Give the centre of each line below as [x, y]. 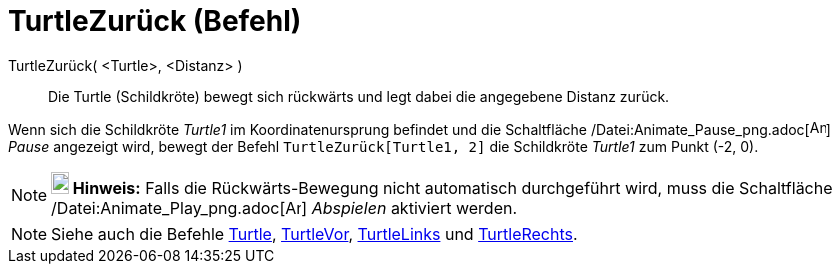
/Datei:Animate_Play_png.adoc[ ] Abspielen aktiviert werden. [284, 207]
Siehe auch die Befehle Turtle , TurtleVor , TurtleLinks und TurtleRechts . [314, 233]
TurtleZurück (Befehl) [155, 21]
